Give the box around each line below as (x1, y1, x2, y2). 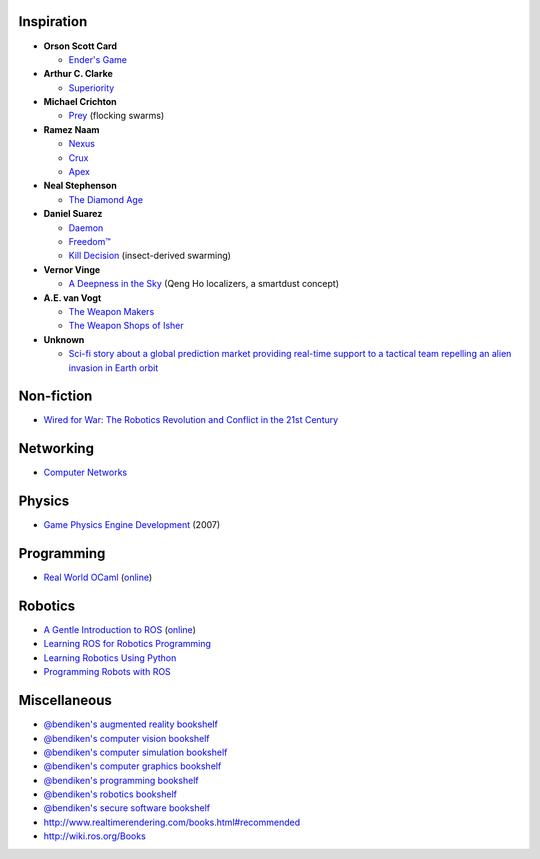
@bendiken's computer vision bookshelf (43, 732, 210, 744)
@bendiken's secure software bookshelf (43, 802, 210, 814)
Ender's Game (68, 53, 127, 65)
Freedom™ (68, 235, 111, 247)
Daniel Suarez (43, 208, 103, 220)
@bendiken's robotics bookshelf (43, 788, 177, 800)
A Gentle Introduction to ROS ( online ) (43, 624, 197, 636)
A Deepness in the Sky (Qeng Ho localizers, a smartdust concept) (68, 278, 340, 290)
